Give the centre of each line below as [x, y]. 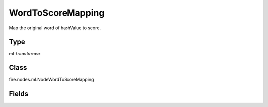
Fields [19, 94]
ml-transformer [25, 53]
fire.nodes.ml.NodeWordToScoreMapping [52, 80]
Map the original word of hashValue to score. [55, 28]
